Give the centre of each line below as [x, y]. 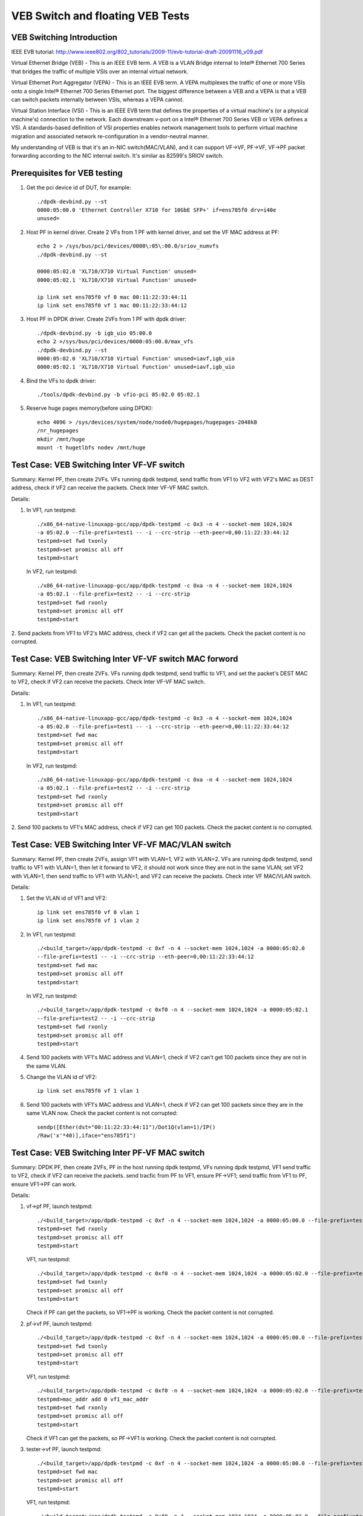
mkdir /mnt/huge [61, 439]
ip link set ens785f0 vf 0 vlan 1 [88, 912]
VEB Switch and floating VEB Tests [100, 16]
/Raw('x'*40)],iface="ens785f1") [87, 1136]
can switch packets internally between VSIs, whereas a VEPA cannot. [97, 99]
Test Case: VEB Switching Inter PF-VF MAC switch [108, 1152]
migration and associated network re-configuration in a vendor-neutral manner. [110, 136]
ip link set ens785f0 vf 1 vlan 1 [88, 1091]
